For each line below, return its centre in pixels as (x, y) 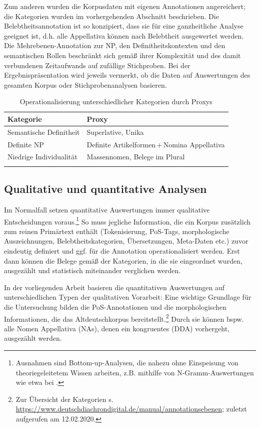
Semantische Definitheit (44, 132)
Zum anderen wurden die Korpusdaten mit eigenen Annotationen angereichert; (125, 6)
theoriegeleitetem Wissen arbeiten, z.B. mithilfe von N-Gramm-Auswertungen (135, 372)
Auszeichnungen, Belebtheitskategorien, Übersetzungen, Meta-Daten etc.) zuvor (126, 241)
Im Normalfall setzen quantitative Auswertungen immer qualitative (107, 210)
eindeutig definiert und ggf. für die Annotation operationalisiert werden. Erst (122, 251)
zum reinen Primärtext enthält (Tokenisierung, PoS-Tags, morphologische (117, 231)
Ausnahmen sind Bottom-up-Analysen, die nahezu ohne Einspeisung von (127, 363)
